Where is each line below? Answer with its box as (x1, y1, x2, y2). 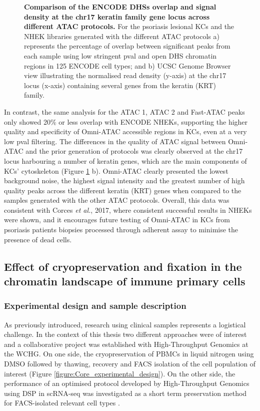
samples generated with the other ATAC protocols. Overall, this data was (4, 195, 229, 205)
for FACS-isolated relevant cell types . (4, 397, 120, 408)
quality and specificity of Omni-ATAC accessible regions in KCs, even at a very (4, 126, 247, 137)
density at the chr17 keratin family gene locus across (24, 11, 210, 22)
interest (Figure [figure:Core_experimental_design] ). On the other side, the (4, 368, 235, 378)
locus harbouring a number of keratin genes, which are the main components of (4, 155, 247, 166)
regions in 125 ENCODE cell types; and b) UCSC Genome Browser (24, 60, 231, 71)
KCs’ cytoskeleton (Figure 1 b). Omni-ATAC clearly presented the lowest (4, 165, 228, 176)
